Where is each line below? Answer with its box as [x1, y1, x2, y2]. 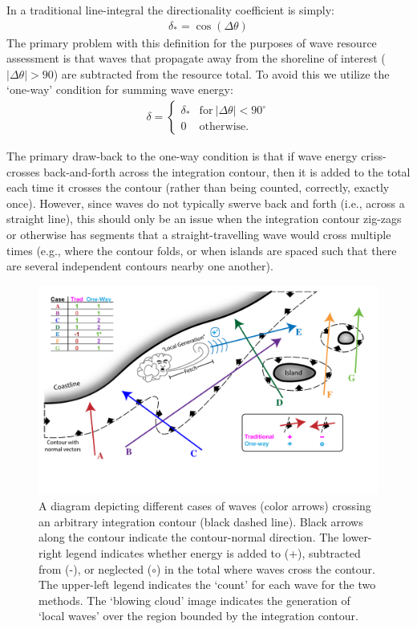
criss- [361, 148, 387, 164]
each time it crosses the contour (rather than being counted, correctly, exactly [6, 179, 390, 196]
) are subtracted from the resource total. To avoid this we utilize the [53, 65, 390, 82]
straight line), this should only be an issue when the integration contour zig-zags [6, 210, 402, 227]
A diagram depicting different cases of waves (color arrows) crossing [38, 497, 371, 514]
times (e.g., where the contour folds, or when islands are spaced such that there [6, 241, 397, 258]
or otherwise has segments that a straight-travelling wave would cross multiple [6, 226, 391, 242]
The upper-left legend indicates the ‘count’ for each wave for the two [38, 576, 376, 593]
